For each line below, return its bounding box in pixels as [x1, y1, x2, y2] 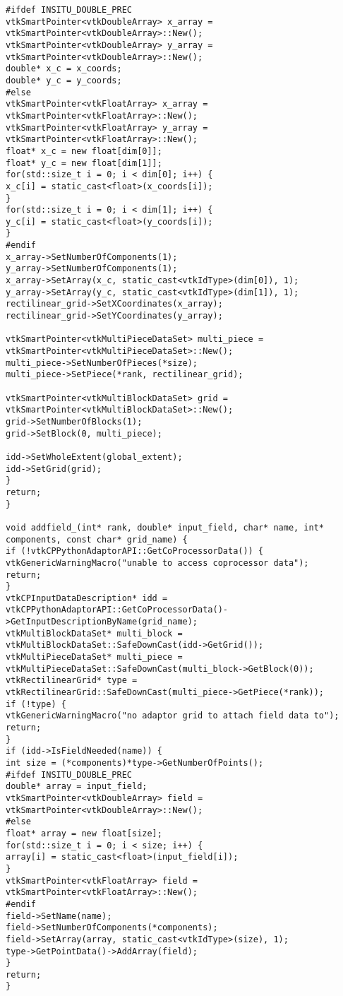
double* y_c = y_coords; [6, 75, 122, 85]
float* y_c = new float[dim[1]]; [6, 158, 162, 168]
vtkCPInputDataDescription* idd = [6, 593, 168, 603]
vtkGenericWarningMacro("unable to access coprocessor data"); [6, 557, 309, 568]
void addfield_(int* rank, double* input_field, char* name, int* [6, 522, 325, 533]
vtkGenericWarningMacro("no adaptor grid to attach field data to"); [6, 711, 339, 721]
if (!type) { [6, 699, 66, 709]
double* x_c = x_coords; [6, 64, 122, 74]
